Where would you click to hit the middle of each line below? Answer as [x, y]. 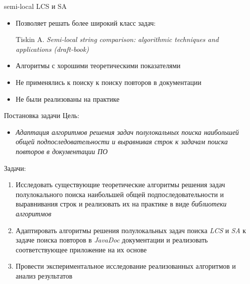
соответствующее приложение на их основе [81, 249]
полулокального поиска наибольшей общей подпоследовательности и [120, 194]
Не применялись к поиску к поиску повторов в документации [108, 82]
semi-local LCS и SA [35, 6]
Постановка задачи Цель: [42, 115]
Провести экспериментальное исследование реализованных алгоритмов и [126, 266]
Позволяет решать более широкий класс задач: [86, 22]
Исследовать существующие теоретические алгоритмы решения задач [120, 184]
